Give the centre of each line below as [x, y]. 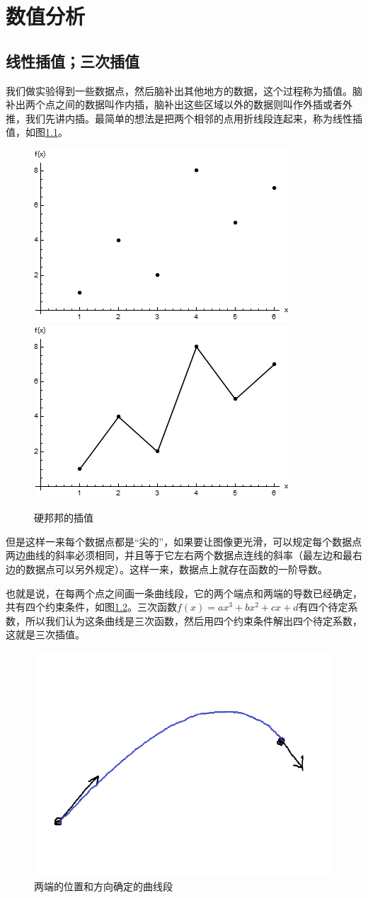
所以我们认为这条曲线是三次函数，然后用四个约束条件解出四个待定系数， [194, 620]
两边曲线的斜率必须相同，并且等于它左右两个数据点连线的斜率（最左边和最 [179, 555]
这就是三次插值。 [45, 634]
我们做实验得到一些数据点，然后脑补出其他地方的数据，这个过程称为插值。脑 [184, 90]
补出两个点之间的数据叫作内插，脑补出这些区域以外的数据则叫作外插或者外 [179, 104]
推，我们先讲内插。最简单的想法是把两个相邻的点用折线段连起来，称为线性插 [184, 118]
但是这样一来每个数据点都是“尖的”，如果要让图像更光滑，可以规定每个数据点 [184, 541]
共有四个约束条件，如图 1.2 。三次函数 [91, 607]
